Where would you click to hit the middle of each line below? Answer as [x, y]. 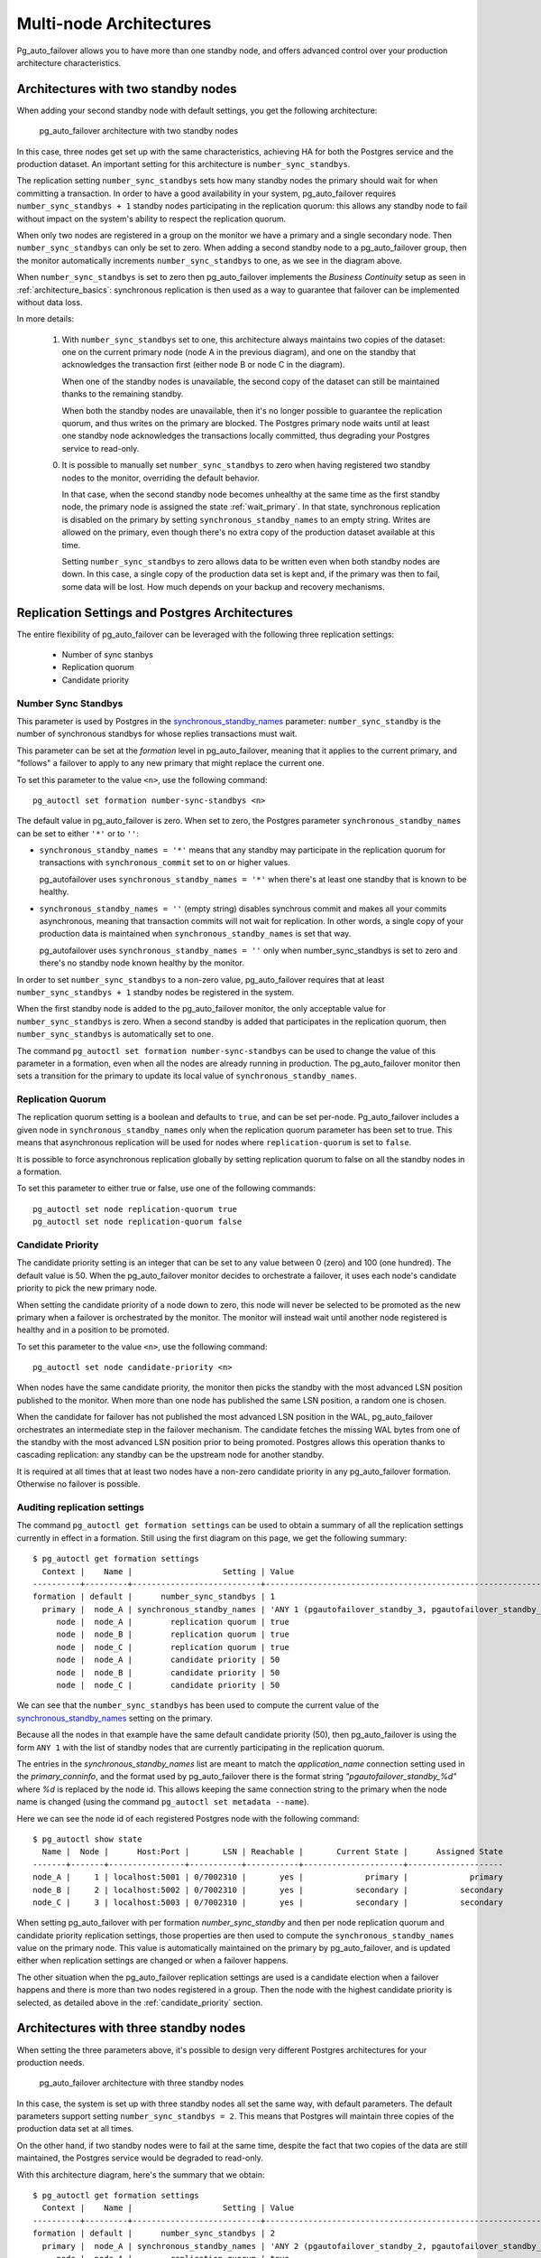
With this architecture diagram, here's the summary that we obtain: [141, 2174]
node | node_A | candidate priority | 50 [168, 1660]
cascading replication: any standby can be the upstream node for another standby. [170, 1455]
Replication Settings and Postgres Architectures [155, 613]
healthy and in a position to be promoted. [93, 1330]
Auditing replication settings [80, 1507]
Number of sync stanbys [107, 655]
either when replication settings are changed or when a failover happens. [152, 1961]
